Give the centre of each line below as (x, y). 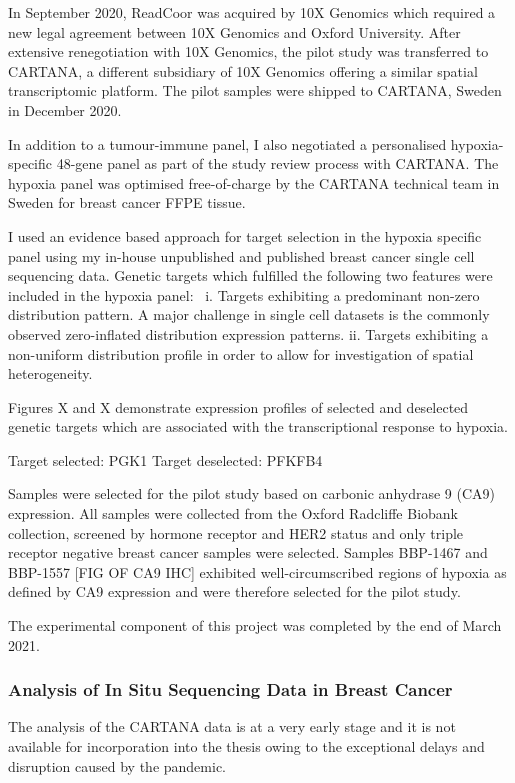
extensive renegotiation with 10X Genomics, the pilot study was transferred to (248, 51)
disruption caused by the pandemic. (117, 765)
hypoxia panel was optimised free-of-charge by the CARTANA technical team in (254, 182)
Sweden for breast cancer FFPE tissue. (127, 202)
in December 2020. (65, 109)
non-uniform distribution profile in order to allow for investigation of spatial (241, 353)
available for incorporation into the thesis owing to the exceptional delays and (246, 746)
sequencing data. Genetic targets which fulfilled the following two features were (250, 275)
